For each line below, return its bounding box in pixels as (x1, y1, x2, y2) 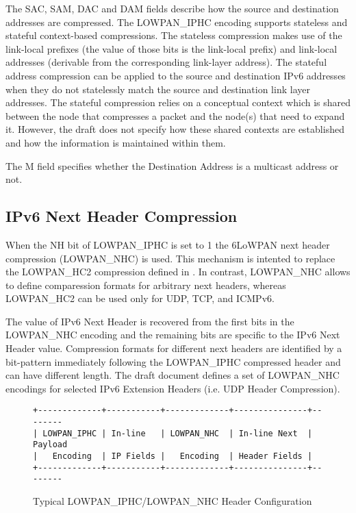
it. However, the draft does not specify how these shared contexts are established (5, 122, 344, 136)
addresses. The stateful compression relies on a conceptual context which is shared (5, 95, 351, 110)
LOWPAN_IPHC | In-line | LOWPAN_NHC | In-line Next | (42, 428, 313, 438)
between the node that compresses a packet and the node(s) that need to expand (5, 108, 345, 123)
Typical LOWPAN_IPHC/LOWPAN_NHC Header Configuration (33, 494, 312, 508)
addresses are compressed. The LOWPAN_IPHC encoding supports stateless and (5, 14, 348, 29)
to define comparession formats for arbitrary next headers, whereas (5, 277, 286, 292)
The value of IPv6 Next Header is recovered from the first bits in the (5, 314, 294, 328)
